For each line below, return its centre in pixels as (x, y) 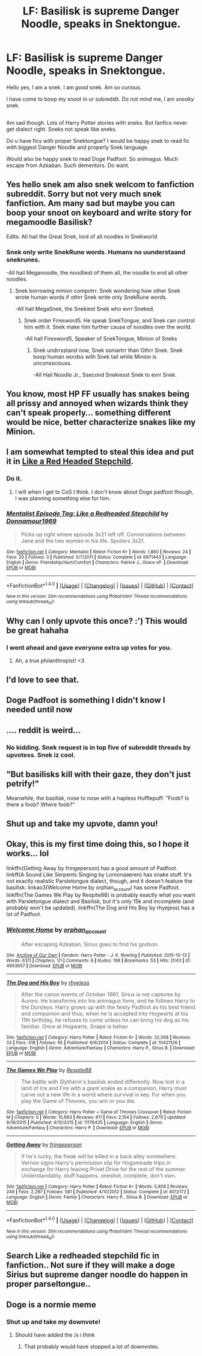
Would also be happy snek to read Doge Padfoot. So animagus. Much (92, 159)
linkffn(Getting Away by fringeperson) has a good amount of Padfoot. (92, 868)
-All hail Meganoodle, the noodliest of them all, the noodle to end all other (97, 273)
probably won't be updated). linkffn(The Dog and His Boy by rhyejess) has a (100, 908)
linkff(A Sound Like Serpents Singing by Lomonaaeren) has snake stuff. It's (99, 874)
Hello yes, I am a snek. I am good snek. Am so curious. (74, 87)
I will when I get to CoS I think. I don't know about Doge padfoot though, (104, 492)
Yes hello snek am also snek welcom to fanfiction (100, 184)
